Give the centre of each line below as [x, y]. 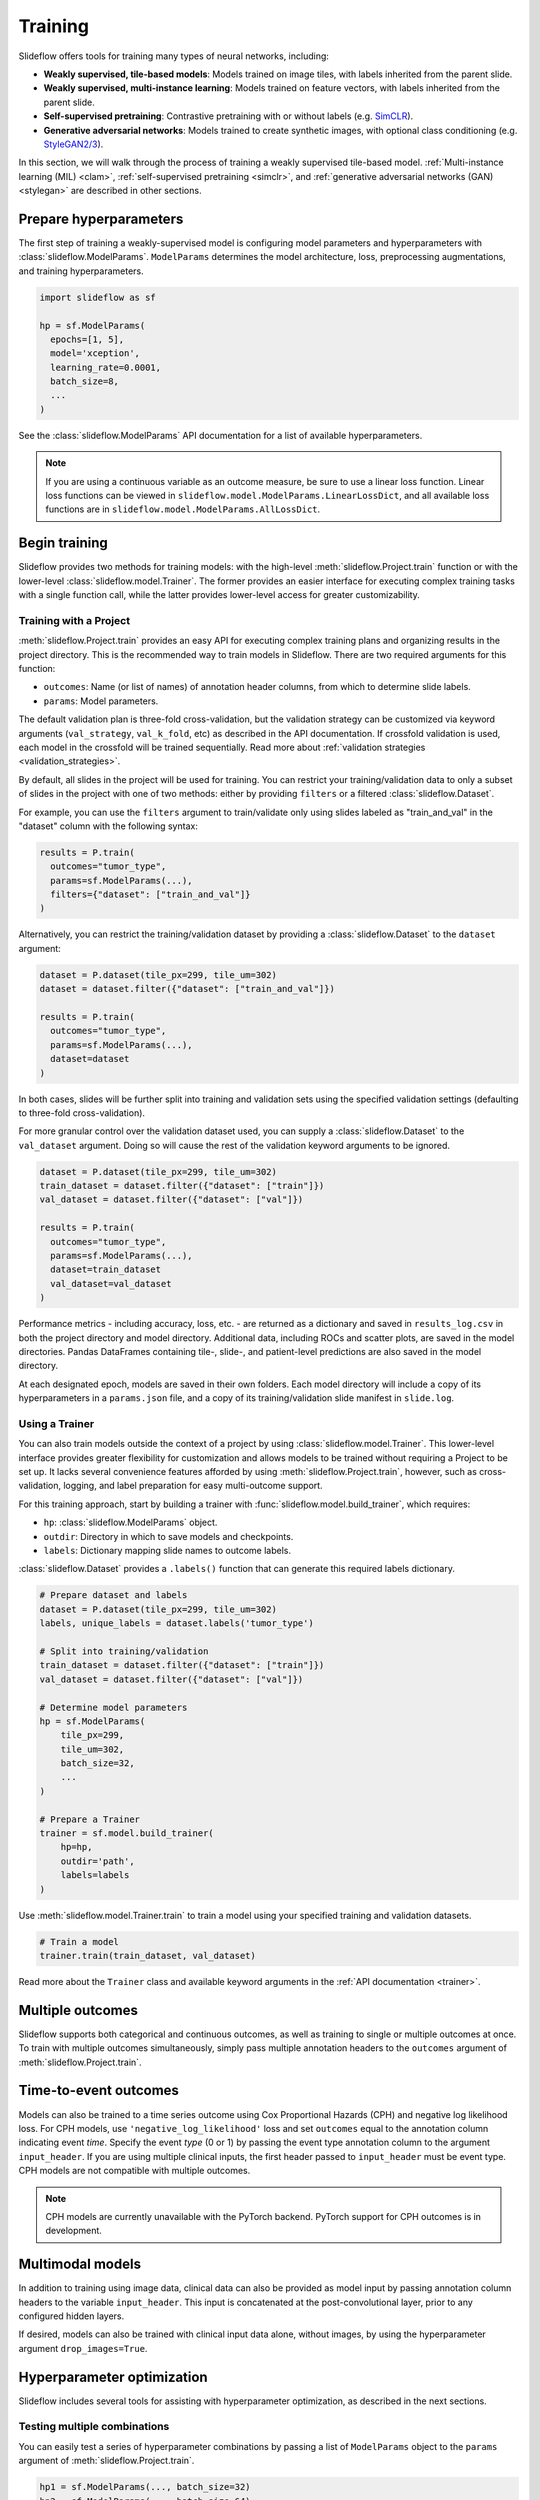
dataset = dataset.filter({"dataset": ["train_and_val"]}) [187, 989]
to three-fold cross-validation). [81, 1112]
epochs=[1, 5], [87, 339]
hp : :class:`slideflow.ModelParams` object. [130, 1522]
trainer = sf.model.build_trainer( [126, 1833]
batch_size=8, [85, 381]
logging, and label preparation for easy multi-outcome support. [193, 1486]
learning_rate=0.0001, [106, 367]
